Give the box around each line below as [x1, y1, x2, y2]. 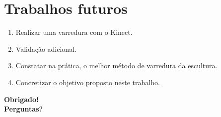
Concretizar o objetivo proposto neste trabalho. [15, 77, 160, 87]
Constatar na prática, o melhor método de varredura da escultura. [15, 60, 218, 71]
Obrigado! [4, 94, 39, 104]
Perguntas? [4, 104, 43, 114]
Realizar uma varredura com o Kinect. [15, 27, 133, 37]
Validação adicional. [15, 43, 76, 54]
